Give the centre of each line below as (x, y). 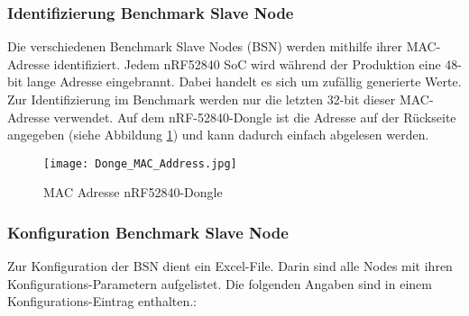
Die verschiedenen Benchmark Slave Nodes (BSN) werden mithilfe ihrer (205, 46)
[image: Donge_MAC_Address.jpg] (140, 163)
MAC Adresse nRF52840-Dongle (133, 192)
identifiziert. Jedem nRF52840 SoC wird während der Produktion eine (247, 63)
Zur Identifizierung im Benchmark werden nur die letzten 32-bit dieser (202, 99)
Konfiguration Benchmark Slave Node (148, 232)
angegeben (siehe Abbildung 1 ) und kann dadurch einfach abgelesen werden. (218, 135)
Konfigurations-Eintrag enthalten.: (102, 301)
